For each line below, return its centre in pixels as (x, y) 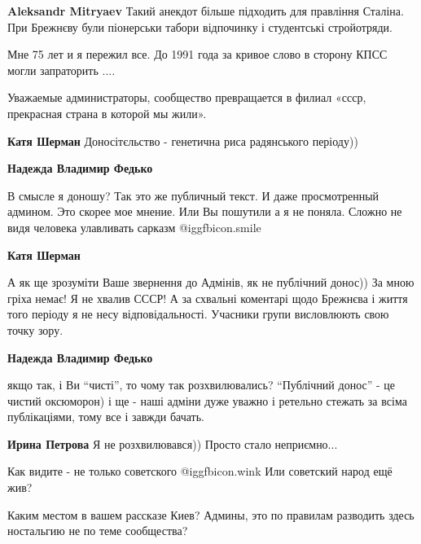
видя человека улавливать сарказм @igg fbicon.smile (134, 227)
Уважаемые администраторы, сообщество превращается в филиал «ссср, (187, 97)
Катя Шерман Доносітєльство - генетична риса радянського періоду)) (183, 140)
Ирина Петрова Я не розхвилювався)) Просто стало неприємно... (173, 443)
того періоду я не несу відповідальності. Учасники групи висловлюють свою (198, 314)
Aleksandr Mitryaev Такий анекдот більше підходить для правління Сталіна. (206, 11)
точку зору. (35, 329)
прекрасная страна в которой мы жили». (107, 113)
